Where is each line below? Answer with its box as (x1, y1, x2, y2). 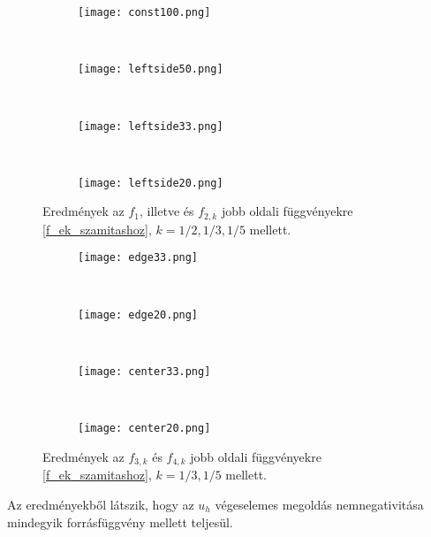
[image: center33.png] (78, 364, 211, 378)
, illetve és (140, 202, 194, 220)
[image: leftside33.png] (78, 119, 223, 133)
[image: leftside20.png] (78, 176, 223, 189)
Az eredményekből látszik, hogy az (7, 495, 194, 513)
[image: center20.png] (78, 422, 211, 435)
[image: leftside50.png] (78, 63, 223, 76)
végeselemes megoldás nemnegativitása (215, 495, 424, 513)
